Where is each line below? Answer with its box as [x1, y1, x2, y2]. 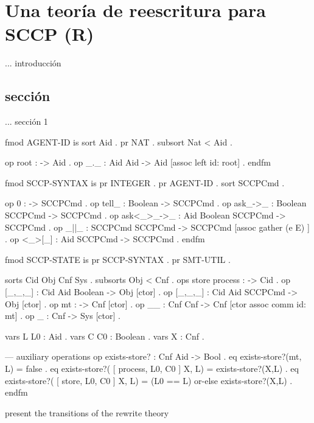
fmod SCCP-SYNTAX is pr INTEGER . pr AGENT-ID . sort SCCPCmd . [5, 176, 285, 189]
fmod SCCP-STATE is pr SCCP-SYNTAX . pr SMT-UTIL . [5, 253, 231, 265]
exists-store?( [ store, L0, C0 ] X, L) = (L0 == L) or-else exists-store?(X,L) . [5, 374, 293, 386]
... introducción [5, 57, 61, 69]
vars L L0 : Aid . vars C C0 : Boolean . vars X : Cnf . [5, 329, 204, 342]
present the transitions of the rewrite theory [5, 406, 169, 419]
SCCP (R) [5, 21, 94, 46]
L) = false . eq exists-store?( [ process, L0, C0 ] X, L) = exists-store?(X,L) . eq [5, 362, 299, 375]
